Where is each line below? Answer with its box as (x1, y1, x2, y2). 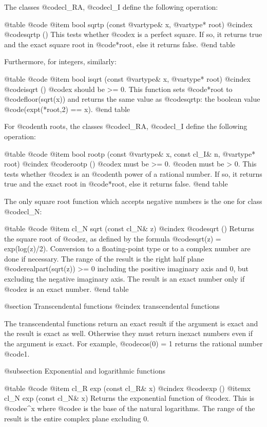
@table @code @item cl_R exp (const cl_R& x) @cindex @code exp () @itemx (4, 382, 251, 393)
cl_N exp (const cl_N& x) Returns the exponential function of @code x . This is (4, 393, 255, 403)
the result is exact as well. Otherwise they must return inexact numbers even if (4, 328, 253, 339)
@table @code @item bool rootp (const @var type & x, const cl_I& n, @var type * (4, 148, 256, 159)
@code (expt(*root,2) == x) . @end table (4, 103, 130, 114)
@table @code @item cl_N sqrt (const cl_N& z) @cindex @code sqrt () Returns (4, 223, 255, 234)
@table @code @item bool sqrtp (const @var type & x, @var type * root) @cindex (4, 18, 253, 29)
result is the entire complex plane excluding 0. (4, 413, 149, 423)
